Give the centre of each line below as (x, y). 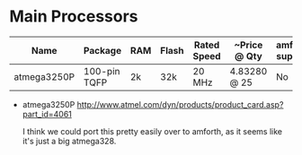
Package (103, 50)
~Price (249, 45)
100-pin (102, 71)
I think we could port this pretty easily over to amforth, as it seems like (152, 131)
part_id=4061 (47, 114)
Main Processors (74, 17)
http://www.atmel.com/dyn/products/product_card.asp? (180, 104)
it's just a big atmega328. (69, 141)
